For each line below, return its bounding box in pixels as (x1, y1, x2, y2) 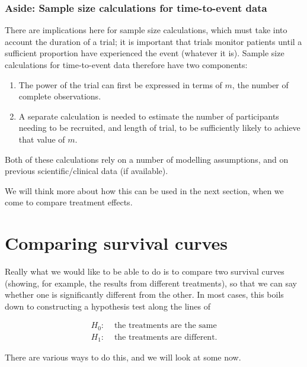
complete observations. (18, 90, 101, 102)
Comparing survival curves (5, 231, 228, 255)
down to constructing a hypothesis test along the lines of (5, 300, 210, 312)
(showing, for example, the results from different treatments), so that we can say (5, 276, 297, 289)
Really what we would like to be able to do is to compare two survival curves (5, 265, 284, 278)
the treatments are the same (114, 321, 217, 330)
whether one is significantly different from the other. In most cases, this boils (5, 288, 284, 301)
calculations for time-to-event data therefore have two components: (5, 59, 248, 70)
